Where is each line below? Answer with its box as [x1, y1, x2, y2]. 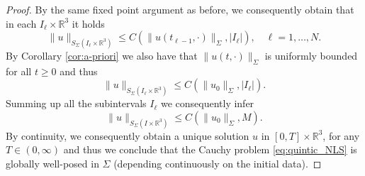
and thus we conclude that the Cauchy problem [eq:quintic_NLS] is [63, 142, 357, 157]
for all [6, 63, 32, 78]
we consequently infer [160, 96, 254, 111]
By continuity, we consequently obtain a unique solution [6, 128, 249, 143]
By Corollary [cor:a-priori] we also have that [6, 48, 198, 63]
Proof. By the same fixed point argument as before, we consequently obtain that [6, 2, 354, 16]
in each [6, 16, 37, 31]
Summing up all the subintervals [6, 96, 147, 111]
